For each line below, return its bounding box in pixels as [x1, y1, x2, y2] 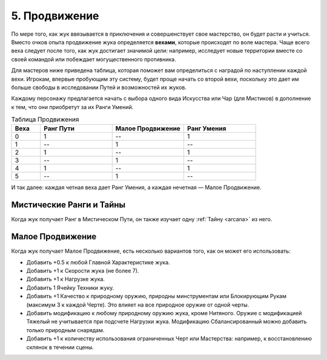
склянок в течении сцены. [26, 343, 94, 351]
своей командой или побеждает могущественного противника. [11, 55, 177, 63]
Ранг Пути [43, 124, 75, 133]
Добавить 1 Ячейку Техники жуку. [26, 284, 114, 291]
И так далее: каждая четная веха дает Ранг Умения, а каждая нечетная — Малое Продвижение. [11, 184, 262, 191]
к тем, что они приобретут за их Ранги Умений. [11, 103, 134, 110]
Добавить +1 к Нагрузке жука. [26, 276, 105, 283]
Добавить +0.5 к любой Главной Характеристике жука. [26, 258, 170, 266]
